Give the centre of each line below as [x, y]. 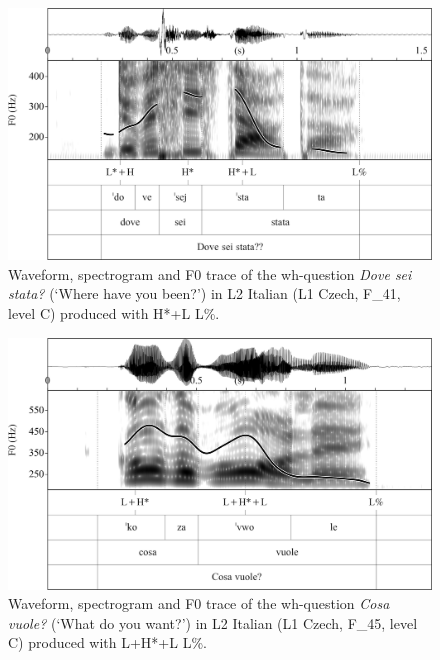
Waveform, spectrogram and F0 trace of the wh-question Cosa [199, 603]
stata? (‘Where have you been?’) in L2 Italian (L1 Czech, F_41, [204, 293]
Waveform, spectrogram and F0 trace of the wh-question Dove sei [210, 273]
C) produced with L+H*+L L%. [107, 642]
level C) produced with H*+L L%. [114, 312]
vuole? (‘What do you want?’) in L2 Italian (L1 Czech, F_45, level [213, 622]
